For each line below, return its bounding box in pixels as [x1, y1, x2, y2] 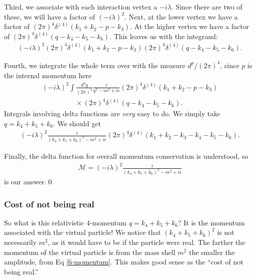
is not [217, 227, 234, 237]
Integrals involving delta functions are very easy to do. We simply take [4, 108, 220, 119]
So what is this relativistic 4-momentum [4, 217, 127, 227]
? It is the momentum [178, 217, 245, 227]
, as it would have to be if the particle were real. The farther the [47, 237, 245, 247]
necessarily [4, 237, 37, 247]
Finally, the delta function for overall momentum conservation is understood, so [4, 151, 248, 161]
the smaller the [188, 246, 235, 257]
